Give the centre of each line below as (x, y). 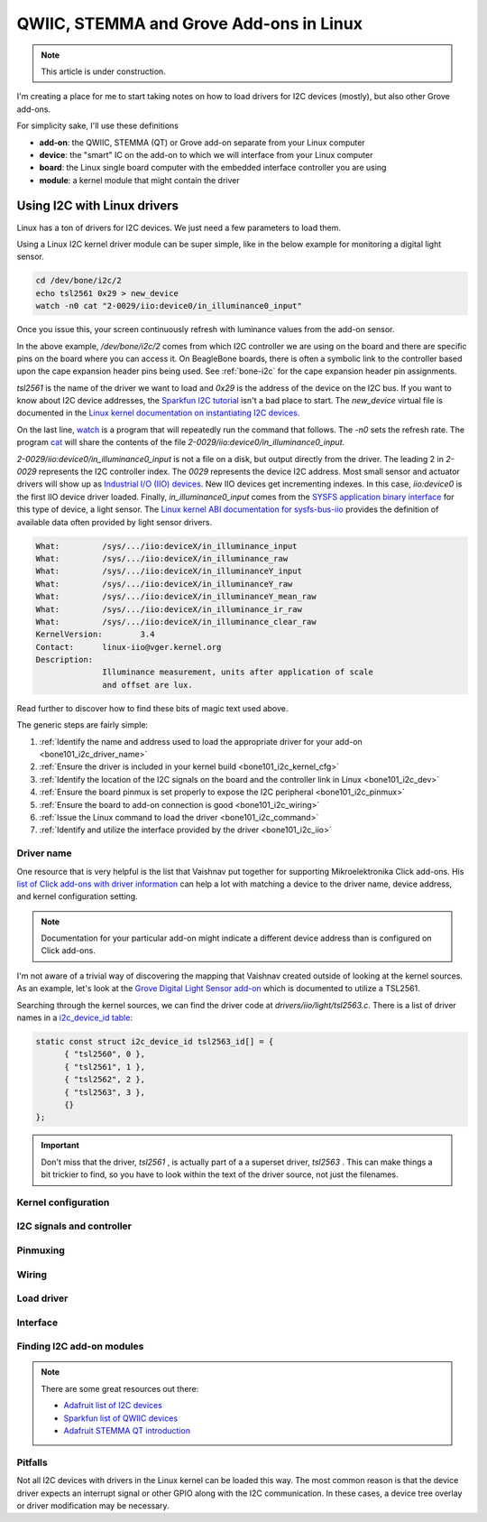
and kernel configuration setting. (78, 896)
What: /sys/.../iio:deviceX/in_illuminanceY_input (169, 571)
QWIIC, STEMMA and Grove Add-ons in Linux (189, 23)
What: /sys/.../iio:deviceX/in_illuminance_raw (162, 558)
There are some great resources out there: (120, 1388)
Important (60, 1146)
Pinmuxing (41, 1250)
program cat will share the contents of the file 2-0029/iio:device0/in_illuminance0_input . (181, 442)
